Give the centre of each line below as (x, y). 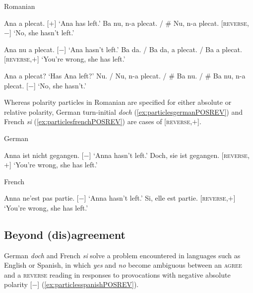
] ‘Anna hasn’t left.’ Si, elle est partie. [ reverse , (156, 198)
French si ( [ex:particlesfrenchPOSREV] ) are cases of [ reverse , (98, 121)
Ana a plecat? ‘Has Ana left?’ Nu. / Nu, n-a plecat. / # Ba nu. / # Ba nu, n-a (125, 75)
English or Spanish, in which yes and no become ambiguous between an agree (123, 265)
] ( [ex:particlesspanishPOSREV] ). (88, 284)
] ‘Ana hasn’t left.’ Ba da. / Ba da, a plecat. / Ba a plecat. (153, 49)
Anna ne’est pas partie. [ (41, 198)
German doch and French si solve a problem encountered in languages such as (122, 255)
